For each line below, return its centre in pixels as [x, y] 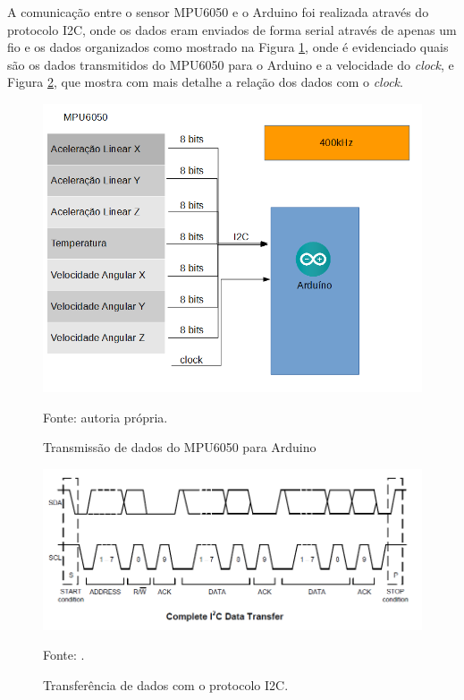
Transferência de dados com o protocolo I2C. [166, 684]
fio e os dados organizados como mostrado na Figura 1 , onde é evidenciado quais [228, 47]
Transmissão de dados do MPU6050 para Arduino [180, 447]
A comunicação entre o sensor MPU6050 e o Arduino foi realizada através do [218, 12]
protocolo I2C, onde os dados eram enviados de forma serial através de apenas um [232, 29]
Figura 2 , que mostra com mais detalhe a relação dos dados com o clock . [205, 82]
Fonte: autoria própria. [105, 417]
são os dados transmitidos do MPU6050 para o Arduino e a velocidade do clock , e [231, 64]
